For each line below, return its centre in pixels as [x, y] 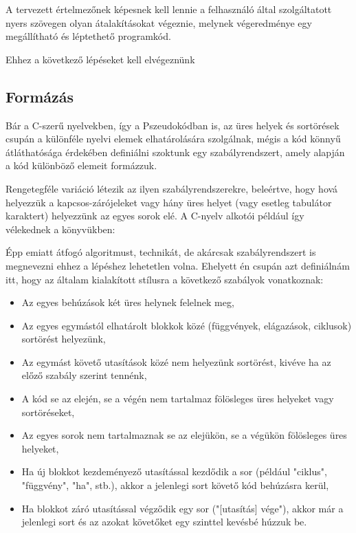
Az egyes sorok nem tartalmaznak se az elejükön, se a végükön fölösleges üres [184, 435]
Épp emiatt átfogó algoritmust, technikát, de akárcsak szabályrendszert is [161, 252]
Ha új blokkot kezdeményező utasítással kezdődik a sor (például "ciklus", [174, 471]
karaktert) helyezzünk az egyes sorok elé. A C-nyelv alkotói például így [155, 216]
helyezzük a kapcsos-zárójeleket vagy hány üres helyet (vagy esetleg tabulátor [169, 202]
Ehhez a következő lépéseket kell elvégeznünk [100, 59]
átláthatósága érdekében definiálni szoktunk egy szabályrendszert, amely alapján [175, 152]
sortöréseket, [48, 412]
